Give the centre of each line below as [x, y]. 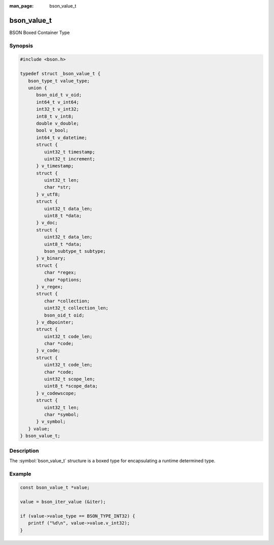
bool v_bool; [52, 130]
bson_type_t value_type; [59, 81]
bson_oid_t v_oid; [59, 95]
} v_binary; [51, 258]
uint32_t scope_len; [70, 379]
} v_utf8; [48, 194]
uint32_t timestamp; [70, 152]
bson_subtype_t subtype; [75, 251]
